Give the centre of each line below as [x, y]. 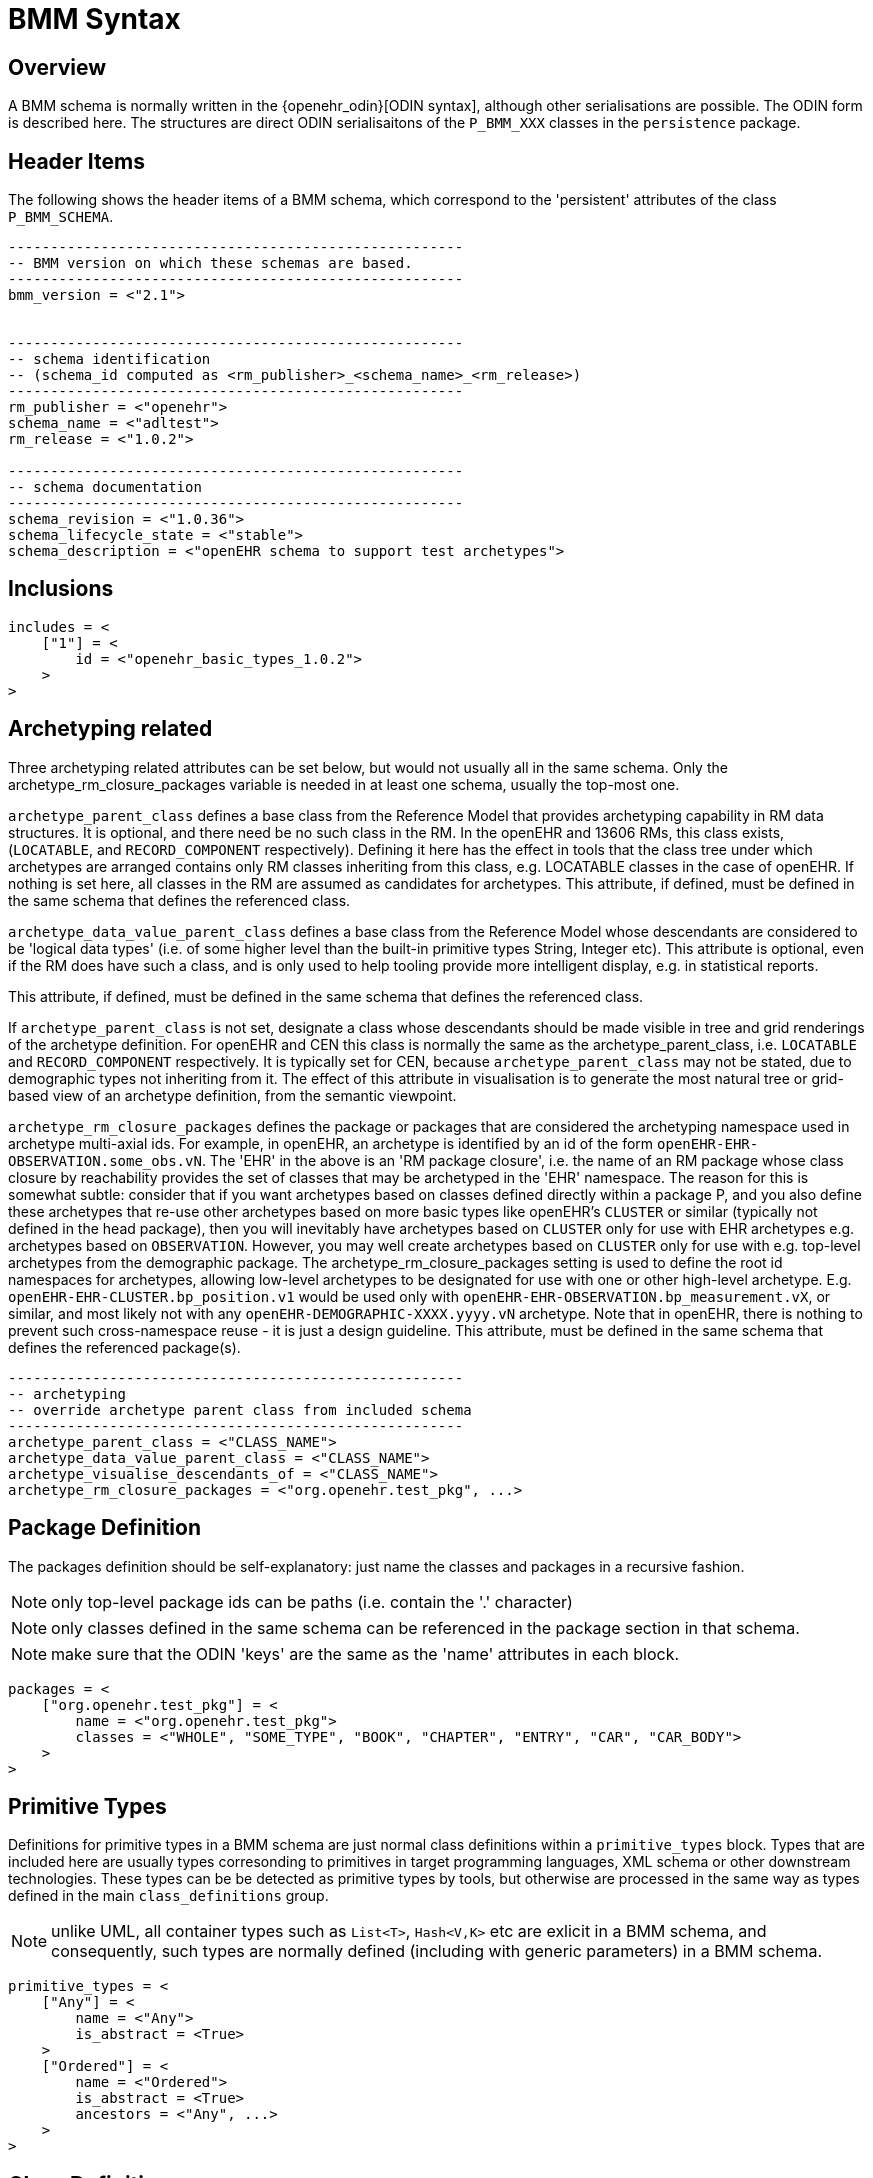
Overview [57, 67]
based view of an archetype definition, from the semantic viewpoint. [232, 1095]
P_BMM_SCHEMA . [61, 217]
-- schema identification [109, 359]
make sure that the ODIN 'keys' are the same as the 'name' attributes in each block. [365, 1653]
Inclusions [61, 589]
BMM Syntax [94, 19]
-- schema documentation [105, 487]
